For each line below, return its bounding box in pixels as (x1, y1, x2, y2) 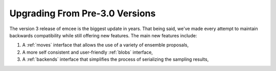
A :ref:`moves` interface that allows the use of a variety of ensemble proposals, (22, 42, 189, 48)
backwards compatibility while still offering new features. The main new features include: (9, 32, 197, 38)
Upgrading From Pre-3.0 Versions (9, 8, 156, 19)
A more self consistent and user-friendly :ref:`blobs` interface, (22, 49, 153, 55)
